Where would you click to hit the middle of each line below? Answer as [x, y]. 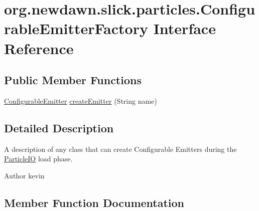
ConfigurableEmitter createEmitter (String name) [81, 100]
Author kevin [24, 175]
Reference [39, 48]
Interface [184, 28]
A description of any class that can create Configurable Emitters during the [120, 149]
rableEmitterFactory [76, 28]
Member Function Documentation [94, 202]
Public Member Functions [73, 80]
